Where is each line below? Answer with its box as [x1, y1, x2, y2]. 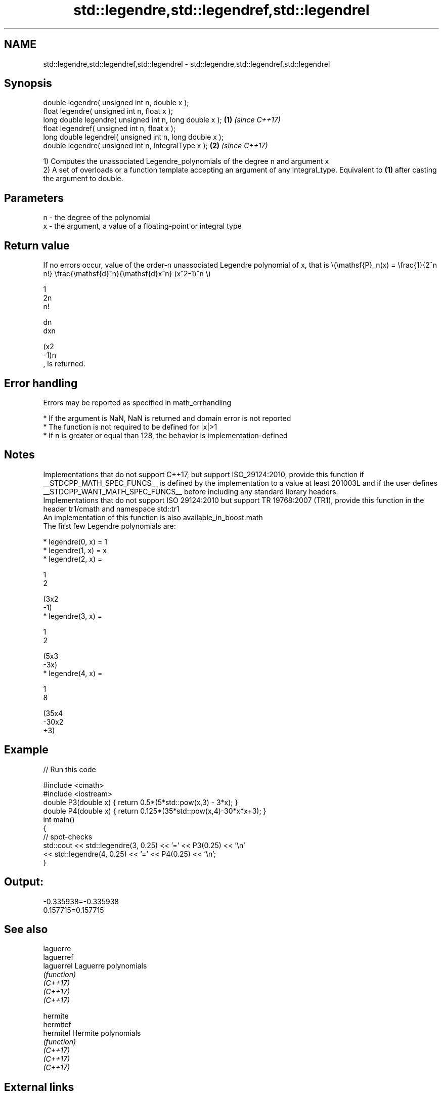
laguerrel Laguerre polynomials [43, 961, 147, 971]
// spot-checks [43, 832, 93, 841]
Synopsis [4, 77, 52, 90]
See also [4, 922, 48, 936]
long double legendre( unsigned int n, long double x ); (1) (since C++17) [43, 115, 281, 124]
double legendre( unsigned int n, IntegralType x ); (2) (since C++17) [43, 141, 268, 150]
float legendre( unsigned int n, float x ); [43, 107, 173, 116]
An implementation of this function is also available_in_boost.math [43, 513, 263, 522]
